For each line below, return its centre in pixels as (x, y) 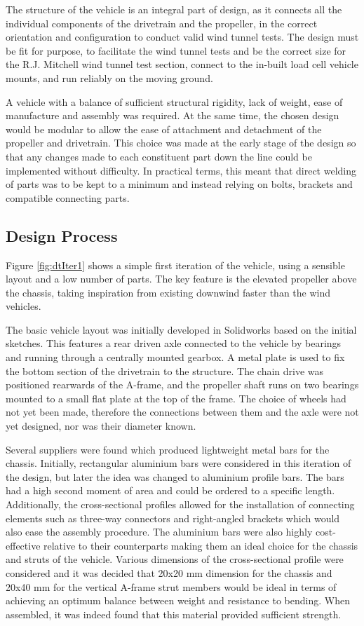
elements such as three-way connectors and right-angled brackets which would (173, 518)
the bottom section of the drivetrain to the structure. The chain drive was (165, 370)
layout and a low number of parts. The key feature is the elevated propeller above (181, 279)
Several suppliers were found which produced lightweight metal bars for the (168, 449)
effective (23, 545)
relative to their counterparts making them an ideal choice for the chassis (201, 545)
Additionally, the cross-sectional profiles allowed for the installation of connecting (180, 504)
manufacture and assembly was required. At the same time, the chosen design (173, 115)
